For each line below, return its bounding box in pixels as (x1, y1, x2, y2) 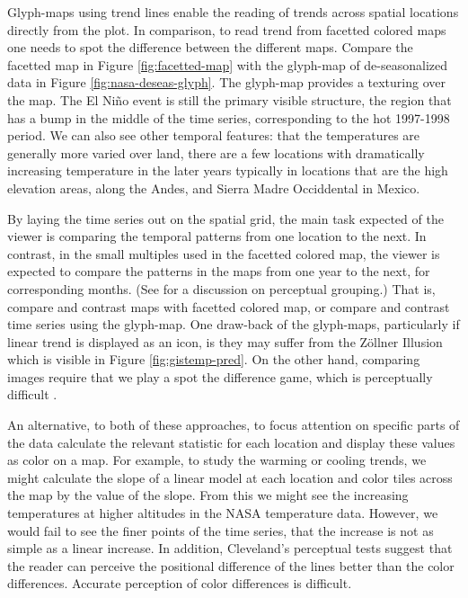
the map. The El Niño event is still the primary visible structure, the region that (7, 90, 452, 109)
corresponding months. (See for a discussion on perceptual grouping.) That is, (7, 279, 436, 298)
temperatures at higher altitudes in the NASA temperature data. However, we (7, 504, 438, 522)
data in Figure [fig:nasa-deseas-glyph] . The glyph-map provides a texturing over (7, 73, 446, 92)
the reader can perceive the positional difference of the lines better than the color (7, 556, 455, 575)
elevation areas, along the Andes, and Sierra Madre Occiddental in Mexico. (7, 178, 420, 197)
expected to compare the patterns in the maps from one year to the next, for (7, 262, 430, 281)
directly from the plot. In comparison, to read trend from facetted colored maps (7, 20, 446, 39)
